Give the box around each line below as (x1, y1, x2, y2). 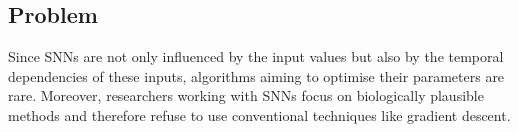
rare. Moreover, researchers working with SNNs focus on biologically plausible (8, 85, 484, 106)
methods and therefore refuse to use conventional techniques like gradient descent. (8, 104, 511, 125)
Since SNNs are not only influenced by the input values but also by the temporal (8, 46, 504, 67)
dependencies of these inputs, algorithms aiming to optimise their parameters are (8, 65, 505, 86)
